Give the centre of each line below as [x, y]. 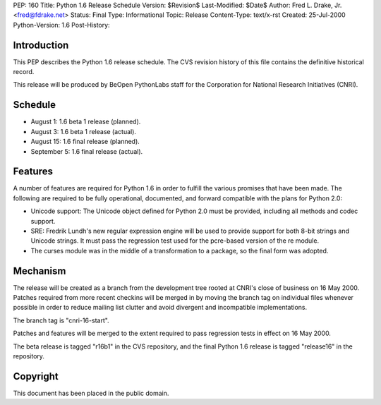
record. [24, 72]
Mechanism [40, 271]
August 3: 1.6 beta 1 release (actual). [84, 131]
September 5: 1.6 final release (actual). [87, 151]
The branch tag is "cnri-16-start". [61, 320]
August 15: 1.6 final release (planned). [85, 142]
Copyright [36, 376]
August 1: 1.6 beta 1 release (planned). [86, 122]
